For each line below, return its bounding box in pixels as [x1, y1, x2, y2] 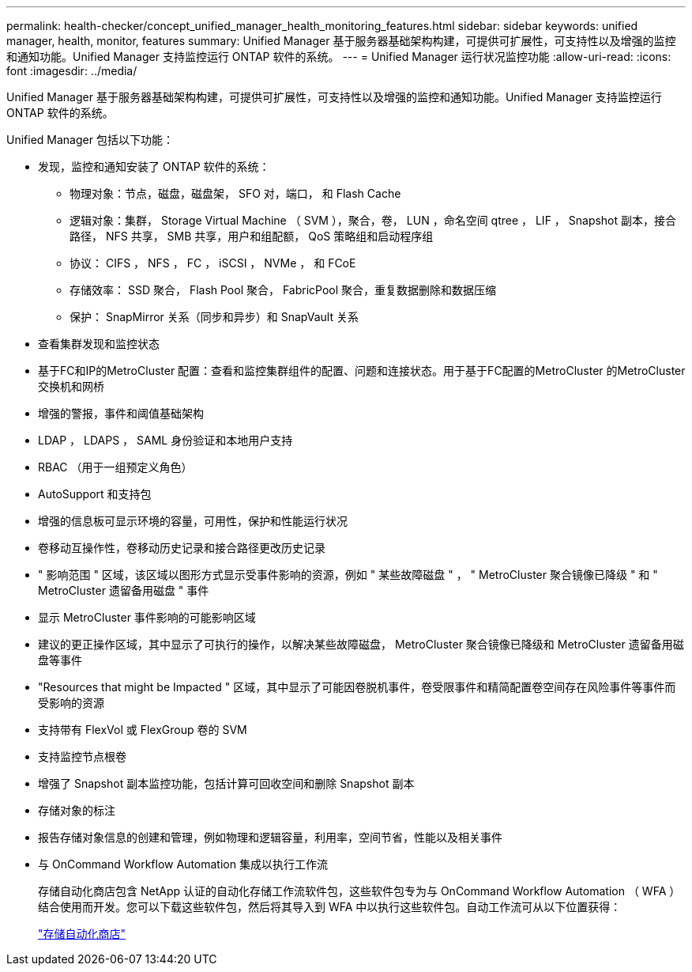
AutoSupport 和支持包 [38, 487, 152, 501]
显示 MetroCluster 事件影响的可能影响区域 [38, 611, 256, 624]
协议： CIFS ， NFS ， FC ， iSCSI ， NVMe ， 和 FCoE [70, 256, 356, 270]
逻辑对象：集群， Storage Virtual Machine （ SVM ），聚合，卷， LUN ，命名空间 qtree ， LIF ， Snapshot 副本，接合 [70, 214, 677, 227]
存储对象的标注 [38, 804, 115, 817]
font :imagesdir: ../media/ [6, 64, 137, 78]
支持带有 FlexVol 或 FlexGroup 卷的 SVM [38, 723, 247, 736]
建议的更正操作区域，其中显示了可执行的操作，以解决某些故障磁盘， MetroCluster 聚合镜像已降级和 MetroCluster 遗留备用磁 [38, 637, 684, 651]
